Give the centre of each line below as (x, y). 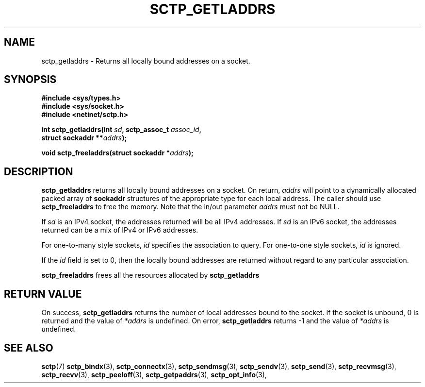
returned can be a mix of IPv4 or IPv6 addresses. (120, 230)
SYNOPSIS (30, 80)
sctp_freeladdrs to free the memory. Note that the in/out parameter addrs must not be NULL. (190, 207)
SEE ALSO (29, 348)
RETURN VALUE (43, 294)
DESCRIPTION (39, 171)
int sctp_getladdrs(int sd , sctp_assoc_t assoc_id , (122, 130)
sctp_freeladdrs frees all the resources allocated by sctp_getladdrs (150, 275)
